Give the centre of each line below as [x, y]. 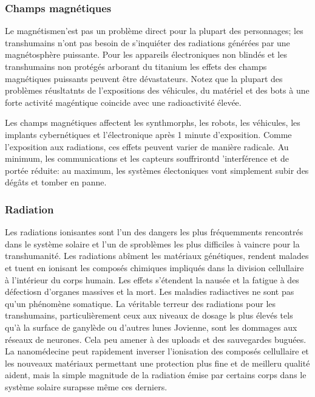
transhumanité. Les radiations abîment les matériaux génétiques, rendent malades [157, 256]
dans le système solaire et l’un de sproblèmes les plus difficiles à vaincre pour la [152, 243]
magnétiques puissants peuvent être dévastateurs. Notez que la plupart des [144, 78]
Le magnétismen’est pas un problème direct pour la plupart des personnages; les [154, 31]
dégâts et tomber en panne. [56, 182]
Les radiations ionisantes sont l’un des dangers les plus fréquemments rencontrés [154, 232]
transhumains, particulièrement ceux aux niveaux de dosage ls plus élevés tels [149, 315]
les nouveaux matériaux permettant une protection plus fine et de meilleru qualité [157, 363]
